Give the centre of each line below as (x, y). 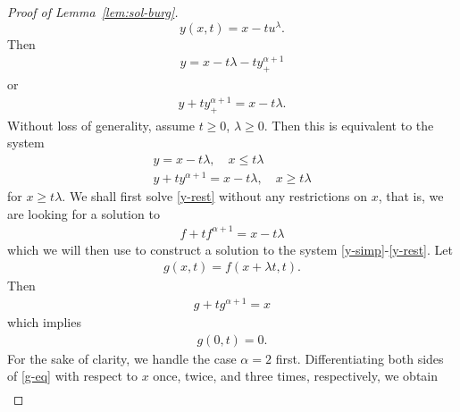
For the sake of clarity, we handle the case (122, 358)
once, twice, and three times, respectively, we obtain (295, 376)
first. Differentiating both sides (360, 358)
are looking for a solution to (84, 213)
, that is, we (411, 196)
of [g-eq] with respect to (72, 376)
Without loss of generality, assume (101, 125)
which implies (44, 322)
